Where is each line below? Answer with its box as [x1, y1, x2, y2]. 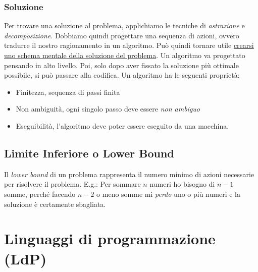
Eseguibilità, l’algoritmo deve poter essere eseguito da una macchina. [16, 120, 229, 131]
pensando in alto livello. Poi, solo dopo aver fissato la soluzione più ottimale [4, 60, 239, 70]
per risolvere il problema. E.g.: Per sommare [4, 179, 141, 189]
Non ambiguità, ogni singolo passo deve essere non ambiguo [16, 103, 200, 114]
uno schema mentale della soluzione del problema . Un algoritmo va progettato [4, 50, 245, 60]
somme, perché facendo [4, 188, 76, 199]
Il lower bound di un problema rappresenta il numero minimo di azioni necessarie [4, 169, 254, 179]
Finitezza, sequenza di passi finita [16, 86, 120, 97]
